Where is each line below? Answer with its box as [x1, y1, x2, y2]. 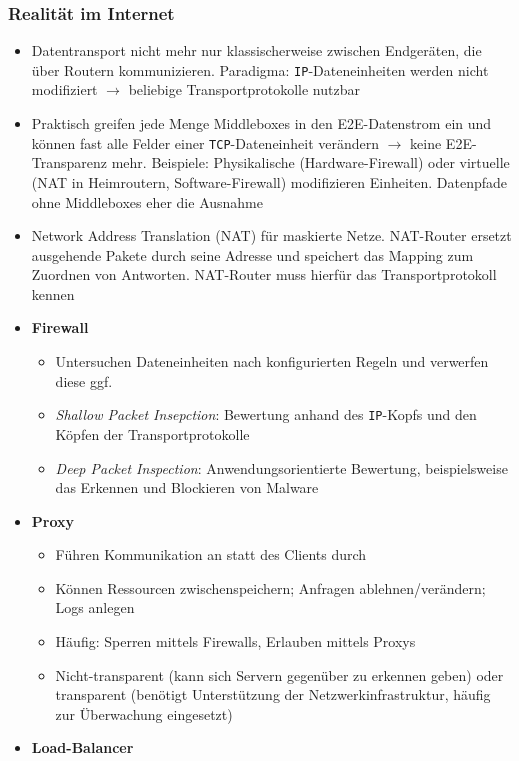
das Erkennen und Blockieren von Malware [55, 477, 319, 498]
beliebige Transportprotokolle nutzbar [128, 79, 360, 100]
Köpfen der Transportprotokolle [55, 423, 250, 444]
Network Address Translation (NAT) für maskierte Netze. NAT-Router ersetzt [31, 225, 512, 246]
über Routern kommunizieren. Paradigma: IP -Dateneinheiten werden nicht [31, 59, 489, 80]
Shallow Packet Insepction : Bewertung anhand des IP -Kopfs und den [55, 404, 477, 425]
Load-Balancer [31, 737, 134, 758]
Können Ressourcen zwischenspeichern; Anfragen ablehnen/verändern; [55, 577, 486, 598]
